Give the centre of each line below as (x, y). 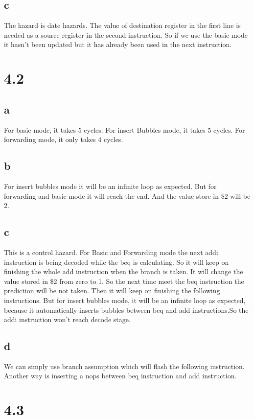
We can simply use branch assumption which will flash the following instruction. (124, 366)
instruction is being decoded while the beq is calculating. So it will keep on (116, 262)
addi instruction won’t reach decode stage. (67, 319)
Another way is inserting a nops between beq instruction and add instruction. (120, 376)
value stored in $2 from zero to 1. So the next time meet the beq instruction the (124, 281)
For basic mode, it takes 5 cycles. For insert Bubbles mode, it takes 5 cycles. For (125, 129)
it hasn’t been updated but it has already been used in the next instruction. (118, 44)
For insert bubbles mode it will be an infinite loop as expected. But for (110, 186)
